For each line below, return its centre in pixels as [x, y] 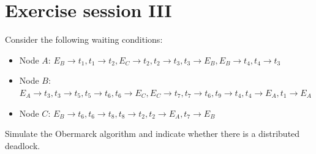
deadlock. [23, 145]
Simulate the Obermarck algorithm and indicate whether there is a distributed [152, 134]
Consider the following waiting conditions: [84, 39]
